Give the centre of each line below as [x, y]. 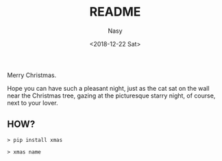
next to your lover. [33, 102]
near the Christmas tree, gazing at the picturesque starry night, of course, [111, 96]
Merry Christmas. [32, 75]
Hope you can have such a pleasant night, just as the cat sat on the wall [109, 88]
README [115, 12]
